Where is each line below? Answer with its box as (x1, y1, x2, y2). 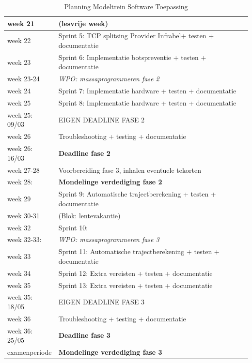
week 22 (7, 35, 31, 45)
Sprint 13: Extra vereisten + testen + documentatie (58, 280, 213, 290)
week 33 (7, 251, 31, 261)
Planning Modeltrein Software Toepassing (64, 1, 188, 11)
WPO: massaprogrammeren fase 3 (58, 234, 159, 244)
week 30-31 (7, 210, 40, 220)
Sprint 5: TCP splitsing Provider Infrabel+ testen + (58, 30, 214, 41)
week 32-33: (7, 234, 42, 244)
